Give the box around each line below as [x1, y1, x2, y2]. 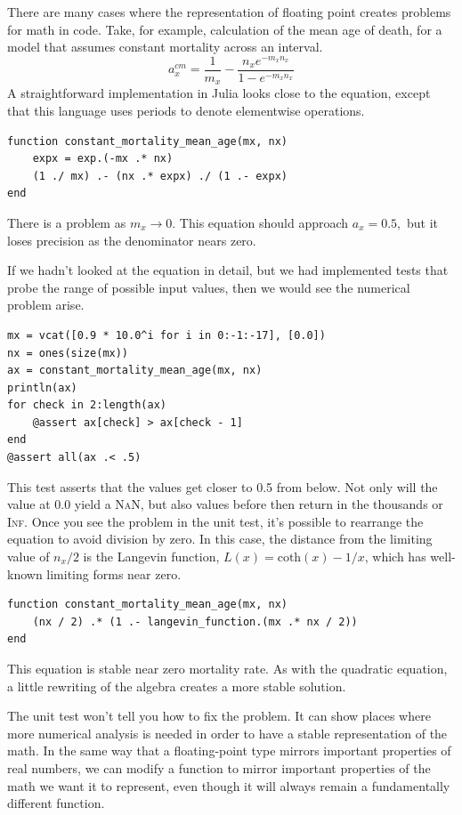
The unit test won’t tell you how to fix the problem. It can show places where [7, 706, 431, 725]
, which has [364, 547, 426, 566]
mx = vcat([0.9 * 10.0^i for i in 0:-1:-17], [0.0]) [7, 328, 326, 342]
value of [7, 547, 50, 566]
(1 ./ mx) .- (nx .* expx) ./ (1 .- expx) [32, 169, 288, 182]
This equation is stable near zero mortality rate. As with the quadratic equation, [7, 659, 448, 677]
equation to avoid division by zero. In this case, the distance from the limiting [7, 529, 433, 548]
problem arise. [7, 295, 85, 314]
